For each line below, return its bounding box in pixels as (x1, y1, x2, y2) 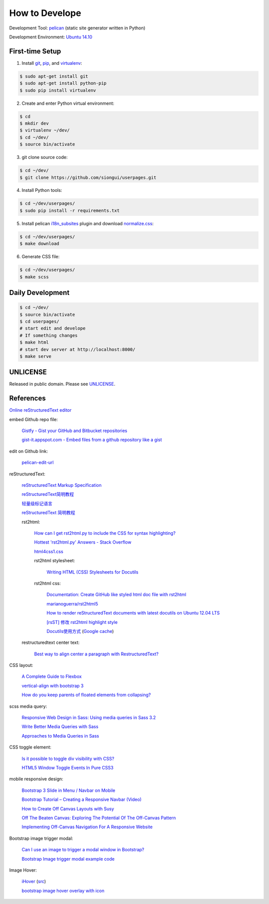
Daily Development (9, 288, 70, 297)
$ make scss (19, 274, 49, 280)
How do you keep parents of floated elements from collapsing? (21, 692, 151, 698)
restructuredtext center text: (21, 639, 80, 645)
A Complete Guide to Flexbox (21, 673, 82, 680)
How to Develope (9, 7, 82, 18)
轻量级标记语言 (21, 500, 52, 506)
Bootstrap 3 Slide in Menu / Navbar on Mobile (21, 787, 116, 793)
